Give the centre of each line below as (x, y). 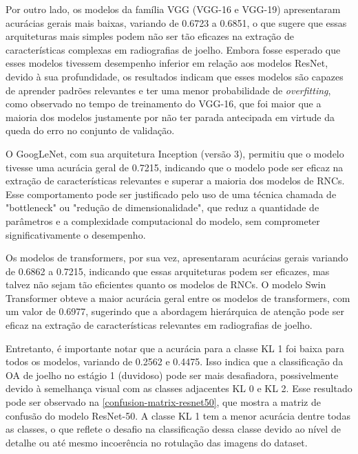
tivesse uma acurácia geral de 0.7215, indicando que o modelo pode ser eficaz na (175, 167)
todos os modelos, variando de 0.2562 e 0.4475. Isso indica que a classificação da (175, 361)
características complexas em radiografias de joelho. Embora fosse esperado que (173, 49)
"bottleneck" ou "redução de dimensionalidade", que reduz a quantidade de (162, 207)
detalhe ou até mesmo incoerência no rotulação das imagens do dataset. (157, 442)
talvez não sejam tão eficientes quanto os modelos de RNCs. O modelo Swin (166, 284)
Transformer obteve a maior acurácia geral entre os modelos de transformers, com (178, 298)
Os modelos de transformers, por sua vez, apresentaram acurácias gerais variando (177, 258)
